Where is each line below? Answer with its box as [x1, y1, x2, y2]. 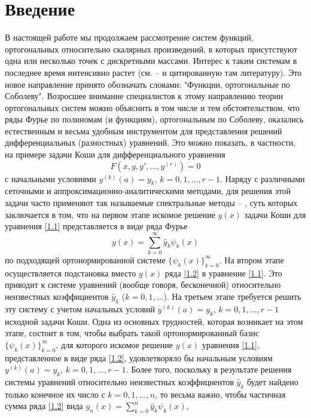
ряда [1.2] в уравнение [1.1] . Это [164, 266, 282, 279]
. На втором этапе [219, 253, 284, 266]
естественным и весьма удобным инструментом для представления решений [5, 124, 282, 137]
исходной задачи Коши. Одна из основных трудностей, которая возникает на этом [5, 315, 303, 327]
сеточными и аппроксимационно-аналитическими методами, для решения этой [5, 185, 291, 197]
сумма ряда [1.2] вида [5, 399, 83, 412]
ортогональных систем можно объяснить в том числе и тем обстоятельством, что [5, 101, 300, 113]
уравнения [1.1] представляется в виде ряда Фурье [5, 220, 188, 232]
